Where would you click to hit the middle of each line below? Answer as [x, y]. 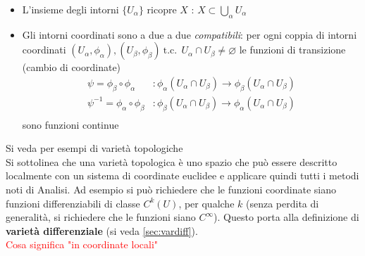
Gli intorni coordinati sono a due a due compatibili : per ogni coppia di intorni [190, 34]
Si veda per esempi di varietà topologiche [94, 148]
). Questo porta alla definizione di [286, 217]
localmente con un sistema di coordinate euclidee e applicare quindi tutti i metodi [182, 175]
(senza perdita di [282, 203]
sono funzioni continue [70, 124]
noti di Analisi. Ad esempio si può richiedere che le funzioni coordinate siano [171, 190]
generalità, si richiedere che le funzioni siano [101, 217]
